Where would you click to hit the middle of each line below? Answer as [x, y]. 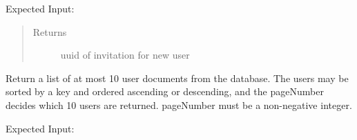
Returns [50, 31]
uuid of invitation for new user [125, 55]
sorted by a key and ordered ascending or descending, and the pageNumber [165, 91]
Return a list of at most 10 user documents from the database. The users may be [177, 78]
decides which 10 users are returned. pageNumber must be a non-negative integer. [179, 104]
